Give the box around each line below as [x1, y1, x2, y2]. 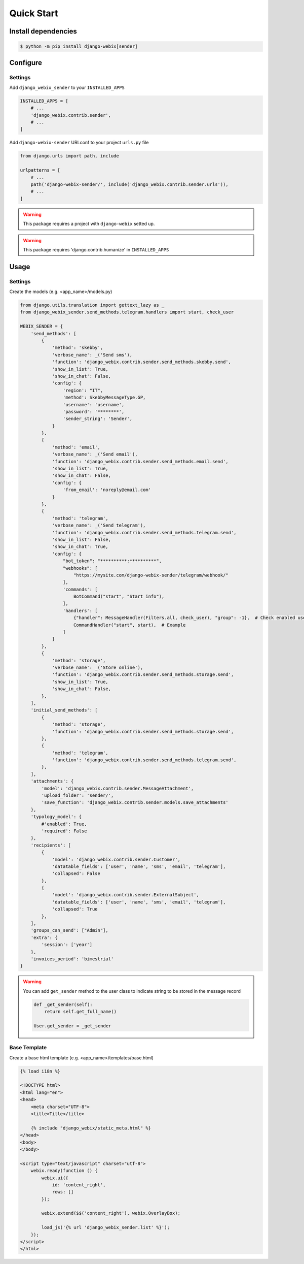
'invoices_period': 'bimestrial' [30, 956, 114, 962]
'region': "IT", [62, 387, 103, 393]
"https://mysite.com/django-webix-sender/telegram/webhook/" [73, 572, 229, 578]
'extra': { [30, 934, 58, 941]
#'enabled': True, [41, 821, 87, 827]
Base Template [9, 1044, 47, 1051]
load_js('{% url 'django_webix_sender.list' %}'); [41, 1224, 170, 1230]
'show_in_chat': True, [52, 544, 108, 549]
